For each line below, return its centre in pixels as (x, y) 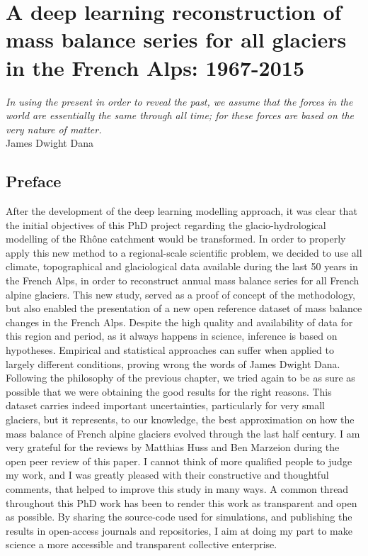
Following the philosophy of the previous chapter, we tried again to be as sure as (180, 378)
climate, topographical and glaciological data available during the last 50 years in (182, 266)
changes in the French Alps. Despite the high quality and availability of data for (179, 322)
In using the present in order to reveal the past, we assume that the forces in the (179, 101)
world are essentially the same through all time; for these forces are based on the (180, 115)
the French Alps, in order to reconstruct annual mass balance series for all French (183, 280)
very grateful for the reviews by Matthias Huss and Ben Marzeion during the (173, 447)
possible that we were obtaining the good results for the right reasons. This (169, 391)
